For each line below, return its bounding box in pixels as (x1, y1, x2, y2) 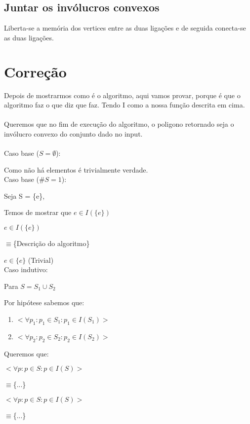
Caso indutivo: (4, 264, 48, 275)
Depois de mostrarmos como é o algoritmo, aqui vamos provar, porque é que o (4, 90, 241, 100)
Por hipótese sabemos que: (4, 297, 84, 308)
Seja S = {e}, (4, 190, 45, 201)
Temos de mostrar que (4, 207, 72, 217)
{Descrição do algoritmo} (13, 238, 90, 248)
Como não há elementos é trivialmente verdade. (4, 164, 148, 175)
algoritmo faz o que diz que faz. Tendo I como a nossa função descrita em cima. (4, 100, 245, 110)
